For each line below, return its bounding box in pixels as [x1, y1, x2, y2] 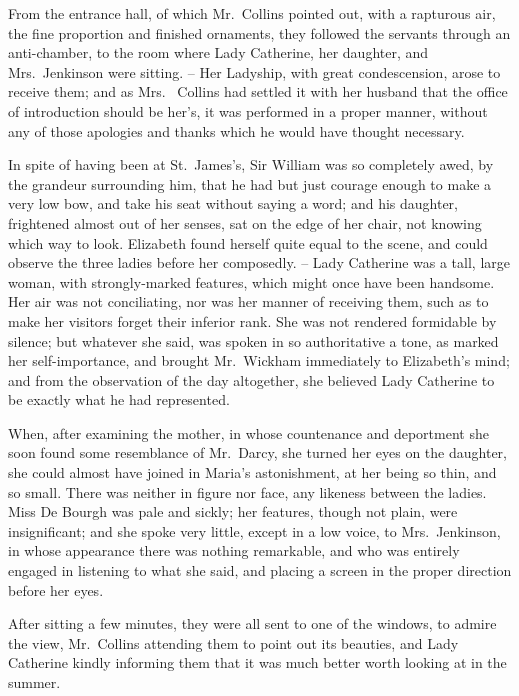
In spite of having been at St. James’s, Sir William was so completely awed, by [8, 154, 494, 175]
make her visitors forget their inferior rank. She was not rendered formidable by [8, 310, 497, 331]
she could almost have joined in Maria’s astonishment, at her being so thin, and [8, 462, 497, 483]
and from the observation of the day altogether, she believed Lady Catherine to [8, 369, 495, 390]
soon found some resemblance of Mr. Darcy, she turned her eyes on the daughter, [8, 442, 507, 463]
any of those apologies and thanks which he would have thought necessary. [8, 120, 465, 141]
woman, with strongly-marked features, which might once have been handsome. [8, 271, 495, 292]
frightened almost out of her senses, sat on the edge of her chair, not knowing [8, 212, 482, 233]
